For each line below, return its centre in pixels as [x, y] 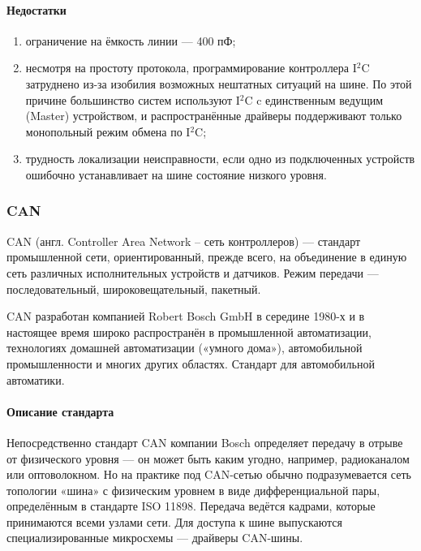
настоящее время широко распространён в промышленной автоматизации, [189, 331]
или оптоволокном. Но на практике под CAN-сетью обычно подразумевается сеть [209, 474]
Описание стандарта [60, 411]
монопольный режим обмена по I [108, 131]
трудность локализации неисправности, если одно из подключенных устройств [220, 159]
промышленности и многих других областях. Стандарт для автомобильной [191, 363]
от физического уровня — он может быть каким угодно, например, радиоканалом [208, 458]
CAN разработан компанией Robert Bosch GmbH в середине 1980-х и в [186, 316]
